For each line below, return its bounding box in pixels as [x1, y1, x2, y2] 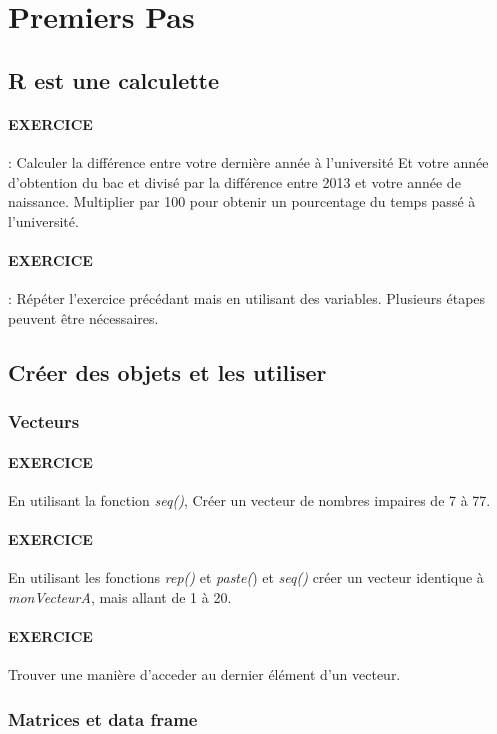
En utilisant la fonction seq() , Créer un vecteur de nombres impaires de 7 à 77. [8, 489, 491, 510]
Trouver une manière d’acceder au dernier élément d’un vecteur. [8, 664, 401, 685]
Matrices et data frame [8, 706, 198, 731]
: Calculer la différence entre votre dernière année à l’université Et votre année [8, 151, 489, 172]
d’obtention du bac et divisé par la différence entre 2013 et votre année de [8, 171, 461, 192]
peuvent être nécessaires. [8, 307, 159, 328]
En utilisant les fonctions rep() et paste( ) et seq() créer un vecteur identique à [8, 567, 484, 588]
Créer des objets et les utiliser [8, 356, 327, 387]
